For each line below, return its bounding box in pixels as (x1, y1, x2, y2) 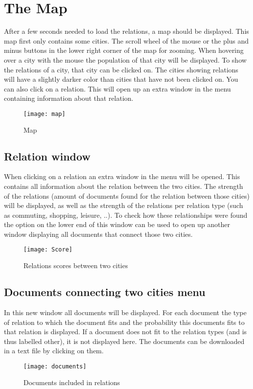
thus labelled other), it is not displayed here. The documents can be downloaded (4, 336, 245, 346)
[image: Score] (23, 246, 73, 253)
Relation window (4, 148, 91, 163)
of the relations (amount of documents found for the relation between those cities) (4, 190, 250, 201)
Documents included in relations (23, 377, 120, 387)
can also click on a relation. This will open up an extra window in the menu (4, 83, 231, 93)
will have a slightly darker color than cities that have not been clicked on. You (4, 74, 238, 84)
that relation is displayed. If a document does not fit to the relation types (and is (4, 326, 247, 337)
